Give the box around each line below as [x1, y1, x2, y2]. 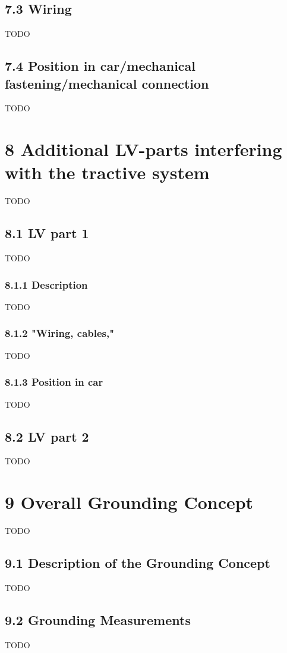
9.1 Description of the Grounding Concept [5, 554, 270, 572]
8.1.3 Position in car [5, 374, 103, 389]
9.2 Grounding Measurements [5, 610, 191, 629]
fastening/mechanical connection [5, 74, 209, 92]
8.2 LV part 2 [5, 427, 89, 445]
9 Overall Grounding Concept [5, 490, 254, 514]
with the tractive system [5, 160, 210, 185]
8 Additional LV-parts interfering [5, 137, 282, 161]
